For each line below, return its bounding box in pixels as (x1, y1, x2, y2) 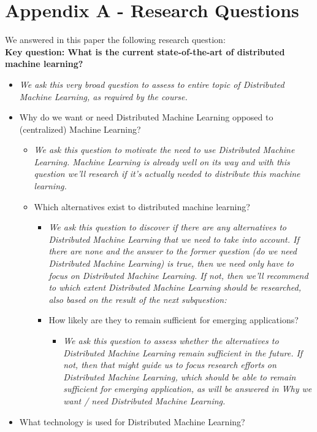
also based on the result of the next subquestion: (48, 293, 227, 305)
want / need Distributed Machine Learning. (63, 394, 226, 407)
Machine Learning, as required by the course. (19, 90, 188, 103)
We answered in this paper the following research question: (5, 33, 226, 46)
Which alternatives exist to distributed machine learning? (34, 200, 250, 213)
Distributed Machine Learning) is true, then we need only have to (48, 257, 294, 270)
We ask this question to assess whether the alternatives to (63, 334, 279, 347)
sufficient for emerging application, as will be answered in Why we (63, 382, 312, 395)
